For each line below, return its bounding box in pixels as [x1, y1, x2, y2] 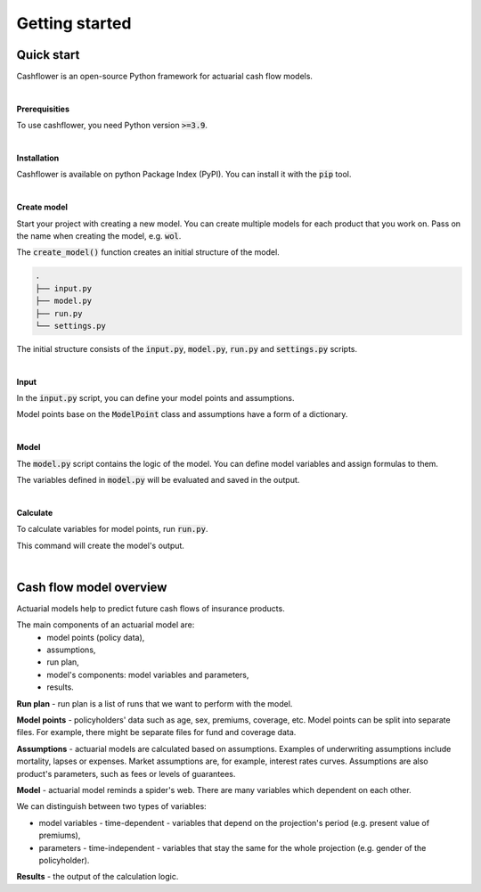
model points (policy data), [46, 632, 145, 642]
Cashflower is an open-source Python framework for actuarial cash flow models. [16, 71, 314, 82]
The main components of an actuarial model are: [16, 619, 195, 630]
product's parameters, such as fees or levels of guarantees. [16, 768, 236, 779]
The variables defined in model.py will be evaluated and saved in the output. [16, 475, 300, 486]
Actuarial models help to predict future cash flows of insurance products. [16, 602, 285, 614]
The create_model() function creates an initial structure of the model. [16, 247, 280, 258]
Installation [16, 152, 60, 164]
